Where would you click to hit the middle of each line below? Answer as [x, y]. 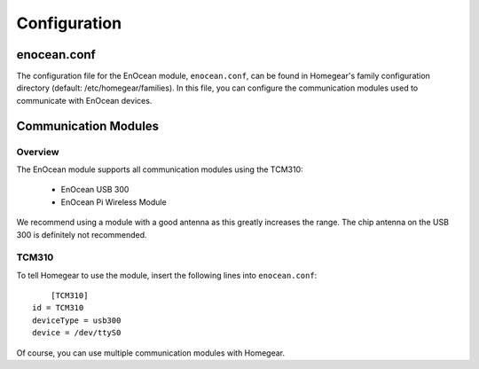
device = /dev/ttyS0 [77, 333]
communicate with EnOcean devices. [84, 100]
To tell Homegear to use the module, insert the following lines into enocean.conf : [167, 275]
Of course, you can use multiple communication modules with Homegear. [151, 353]
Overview [38, 152]
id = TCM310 [58, 308]
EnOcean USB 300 [95, 190]
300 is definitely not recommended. [82, 234]
